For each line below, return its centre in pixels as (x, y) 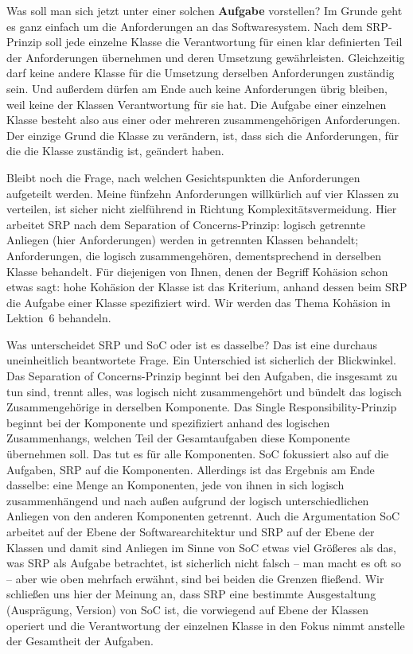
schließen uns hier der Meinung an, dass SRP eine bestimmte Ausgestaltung (191, 594)
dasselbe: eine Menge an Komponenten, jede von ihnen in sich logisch (175, 485)
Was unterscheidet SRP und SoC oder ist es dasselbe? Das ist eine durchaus (192, 344)
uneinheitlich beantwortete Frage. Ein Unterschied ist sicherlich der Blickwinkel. (201, 360)
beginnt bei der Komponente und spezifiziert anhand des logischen (168, 422)
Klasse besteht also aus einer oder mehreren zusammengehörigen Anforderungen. (203, 120)
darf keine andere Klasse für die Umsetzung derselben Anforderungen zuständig (201, 73)
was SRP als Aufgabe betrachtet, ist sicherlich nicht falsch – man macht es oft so (204, 563)
